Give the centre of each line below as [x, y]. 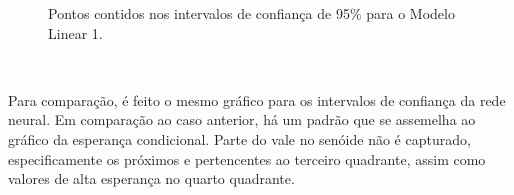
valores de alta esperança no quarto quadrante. [151, 178]
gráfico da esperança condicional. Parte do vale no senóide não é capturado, [239, 138]
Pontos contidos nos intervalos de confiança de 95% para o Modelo [251, 13]
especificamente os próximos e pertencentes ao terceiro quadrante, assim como [247, 158]
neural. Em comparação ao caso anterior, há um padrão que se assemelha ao [242, 119]
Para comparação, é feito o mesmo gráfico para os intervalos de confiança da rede [257, 99]
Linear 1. [75, 32]
